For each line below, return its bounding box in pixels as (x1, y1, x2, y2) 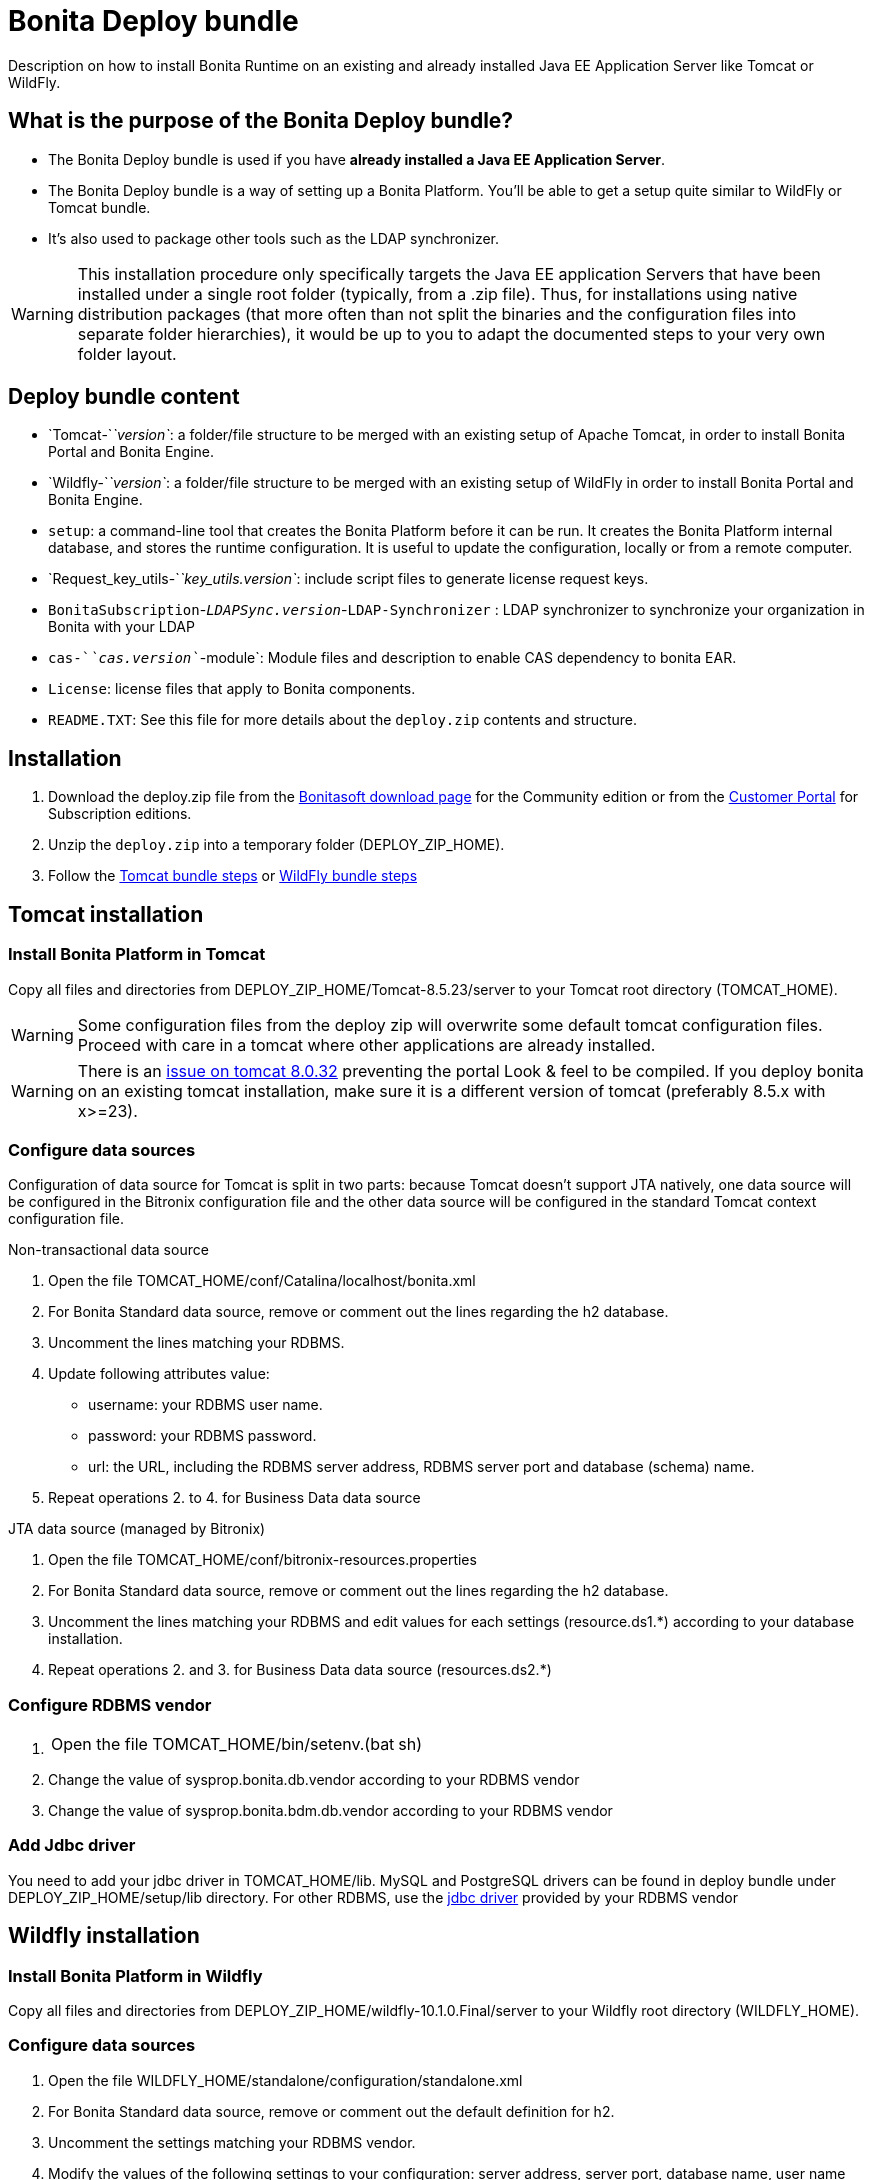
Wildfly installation (8, 1923, 200, 1949)
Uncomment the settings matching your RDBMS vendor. (48, 2133, 416, 2151)
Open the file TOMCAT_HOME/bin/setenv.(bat (51, 1734, 395, 1754)
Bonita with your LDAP (48, 618, 195, 636)
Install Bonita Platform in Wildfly (8, 1965, 263, 1986)
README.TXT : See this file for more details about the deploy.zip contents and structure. (48, 711, 638, 729)
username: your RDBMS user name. (88, 1396, 323, 1414)
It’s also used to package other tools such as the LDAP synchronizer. (48, 229, 500, 247)
